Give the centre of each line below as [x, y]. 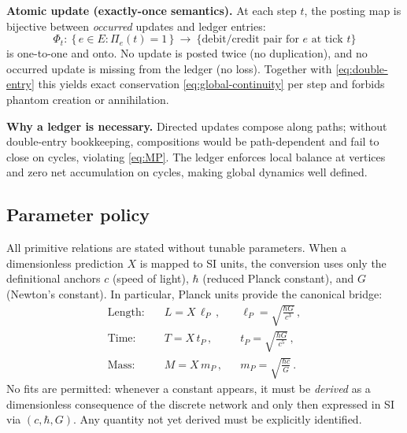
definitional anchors [54, 278]
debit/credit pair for [250, 40]
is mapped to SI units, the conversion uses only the [263, 263]
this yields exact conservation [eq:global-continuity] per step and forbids [211, 84]
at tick [327, 40]
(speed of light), [150, 278]
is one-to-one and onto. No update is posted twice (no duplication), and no [187, 53]
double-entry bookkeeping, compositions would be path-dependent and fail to [193, 141]
